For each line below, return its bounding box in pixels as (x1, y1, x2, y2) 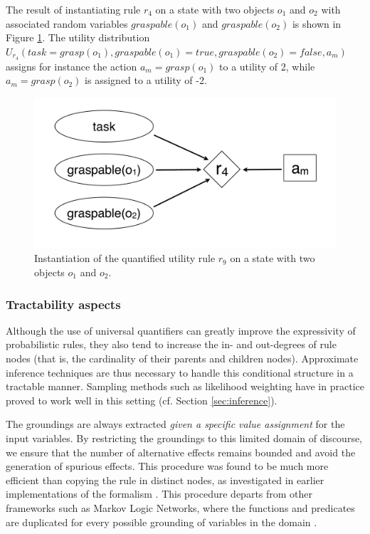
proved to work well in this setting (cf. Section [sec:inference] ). (6, 392, 277, 407)
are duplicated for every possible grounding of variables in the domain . (6, 514, 317, 529)
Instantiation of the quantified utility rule (34, 251, 216, 266)
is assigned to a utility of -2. (85, 73, 207, 88)
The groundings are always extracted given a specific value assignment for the (6, 417, 345, 431)
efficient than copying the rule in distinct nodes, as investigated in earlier (6, 472, 324, 487)
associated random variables (6, 16, 128, 31)
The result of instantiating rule (6, 2, 141, 16)
